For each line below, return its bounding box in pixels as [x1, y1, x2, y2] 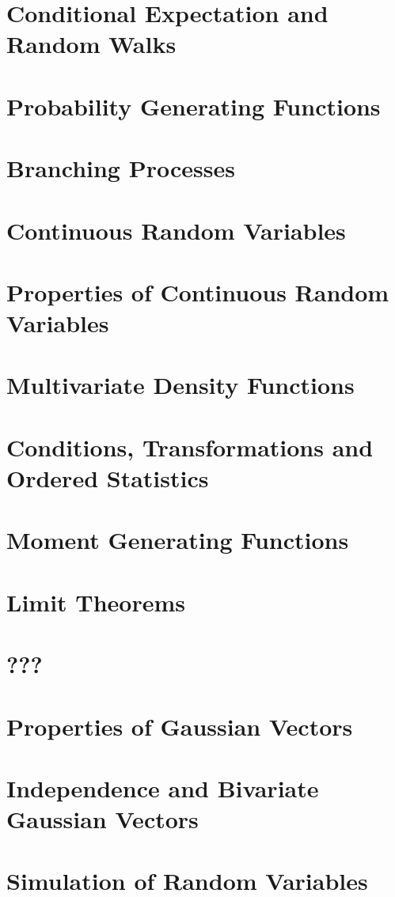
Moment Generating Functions [6, 524, 349, 556]
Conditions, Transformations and [6, 430, 374, 463]
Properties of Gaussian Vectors [6, 710, 353, 742]
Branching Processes [6, 152, 235, 184]
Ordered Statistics [6, 462, 209, 494]
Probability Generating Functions [6, 89, 381, 122]
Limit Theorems [6, 585, 186, 618]
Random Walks [6, 28, 177, 60]
